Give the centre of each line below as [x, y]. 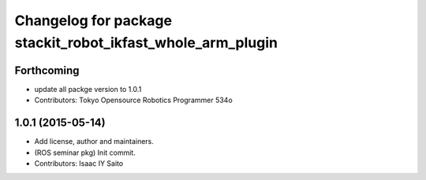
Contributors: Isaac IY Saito [79, 163]
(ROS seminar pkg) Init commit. [85, 152]
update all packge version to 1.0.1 [88, 89]
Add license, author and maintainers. [94, 141]
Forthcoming [47, 70]
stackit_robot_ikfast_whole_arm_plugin [146, 42]
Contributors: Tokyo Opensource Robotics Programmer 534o [133, 100]
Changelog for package [93, 20]
